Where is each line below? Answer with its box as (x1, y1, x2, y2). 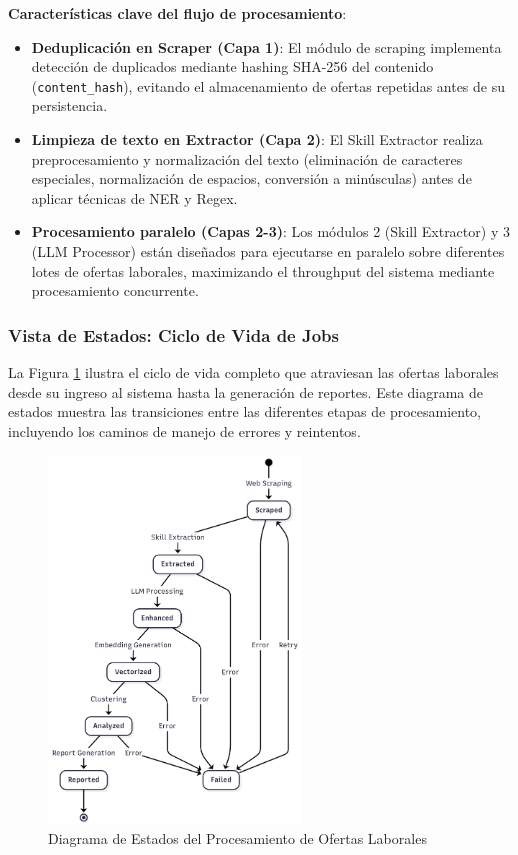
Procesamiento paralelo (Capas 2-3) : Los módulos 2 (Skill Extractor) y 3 (31, 221, 510, 242)
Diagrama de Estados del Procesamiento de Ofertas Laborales (48, 828, 427, 849)
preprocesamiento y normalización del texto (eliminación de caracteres (31, 148, 463, 169)
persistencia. (31, 95, 108, 116)
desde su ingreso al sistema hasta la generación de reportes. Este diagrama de (8, 381, 484, 402)
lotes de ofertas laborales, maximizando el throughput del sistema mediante (31, 260, 495, 281)
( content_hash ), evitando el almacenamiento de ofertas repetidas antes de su (31, 75, 506, 96)
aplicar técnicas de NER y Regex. (31, 187, 238, 208)
